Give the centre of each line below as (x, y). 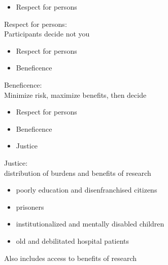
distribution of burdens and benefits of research (78, 173)
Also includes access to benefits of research (71, 258)
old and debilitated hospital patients (73, 240)
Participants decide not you (47, 34)
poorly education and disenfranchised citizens (87, 190)
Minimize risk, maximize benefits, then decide (75, 94)
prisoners (30, 206)
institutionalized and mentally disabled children (90, 224)
